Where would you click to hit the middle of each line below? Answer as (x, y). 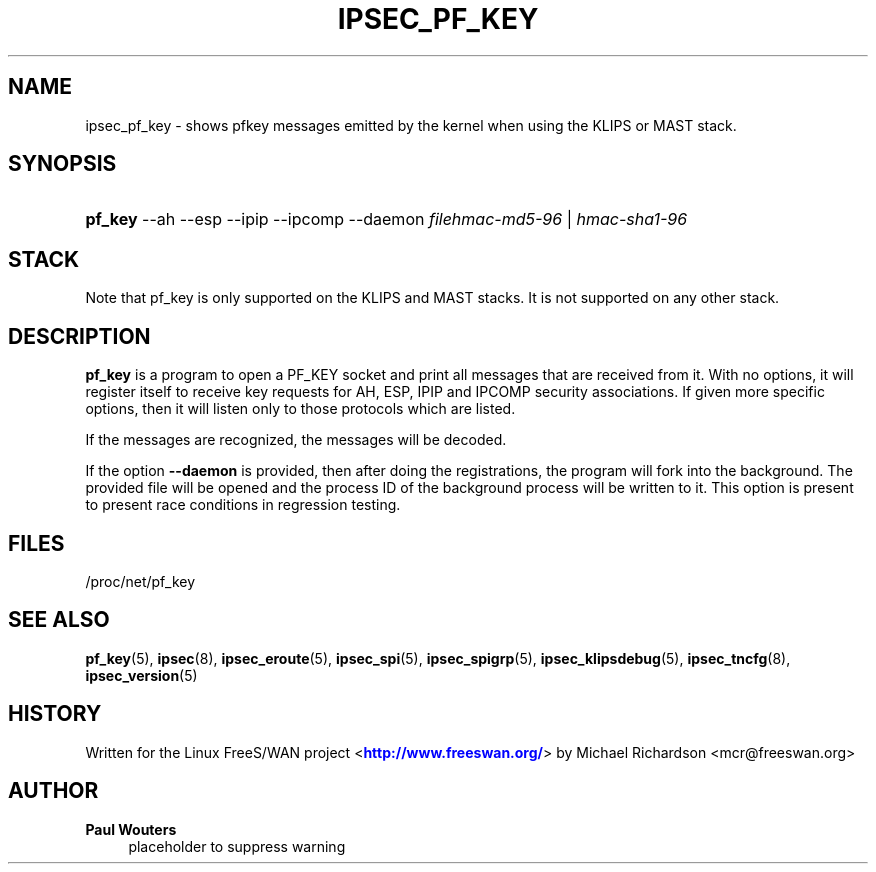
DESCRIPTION (79, 336)
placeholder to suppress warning (237, 846)
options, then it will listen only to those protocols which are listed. (300, 409)
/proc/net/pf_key (140, 581)
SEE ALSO (59, 620)
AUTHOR (53, 791)
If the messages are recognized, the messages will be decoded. (296, 440)
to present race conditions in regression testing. (243, 505)
